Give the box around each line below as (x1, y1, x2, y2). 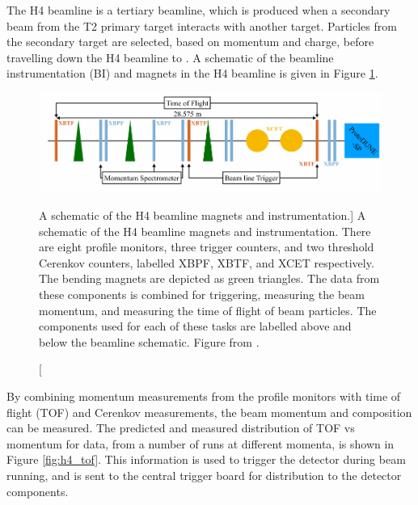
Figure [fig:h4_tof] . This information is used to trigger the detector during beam (6, 451, 406, 468)
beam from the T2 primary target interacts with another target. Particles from (6, 17, 397, 34)
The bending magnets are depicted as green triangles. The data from (39, 270, 380, 287)
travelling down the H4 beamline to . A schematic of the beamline (6, 48, 334, 65)
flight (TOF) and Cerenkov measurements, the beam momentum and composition (6, 403, 412, 420)
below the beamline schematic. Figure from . (39, 333, 260, 350)
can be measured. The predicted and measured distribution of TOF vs (6, 419, 355, 436)
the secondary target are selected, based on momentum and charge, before (6, 33, 374, 50)
